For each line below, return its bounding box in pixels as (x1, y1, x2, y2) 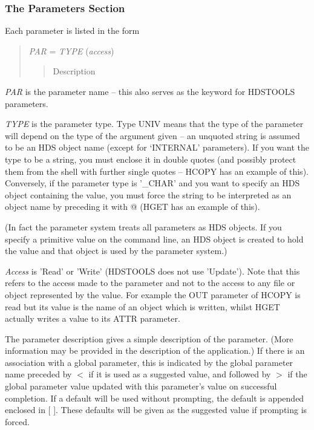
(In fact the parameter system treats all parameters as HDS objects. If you (5, 220, 282, 233)
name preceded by (5, 368, 72, 380)
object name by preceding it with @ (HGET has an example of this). (5, 200, 260, 213)
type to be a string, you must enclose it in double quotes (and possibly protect (5, 152, 296, 165)
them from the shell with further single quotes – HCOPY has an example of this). (5, 165, 309, 177)
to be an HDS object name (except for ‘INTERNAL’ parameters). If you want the (5, 141, 310, 154)
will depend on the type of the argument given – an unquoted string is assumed (5, 129, 300, 142)
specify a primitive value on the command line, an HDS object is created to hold (5, 232, 304, 245)
